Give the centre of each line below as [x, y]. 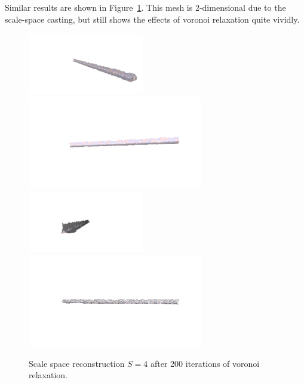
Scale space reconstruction [77, 363]
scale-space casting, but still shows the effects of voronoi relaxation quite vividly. [152, 19]
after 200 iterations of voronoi [205, 363]
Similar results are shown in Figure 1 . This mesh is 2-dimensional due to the [145, 7]
